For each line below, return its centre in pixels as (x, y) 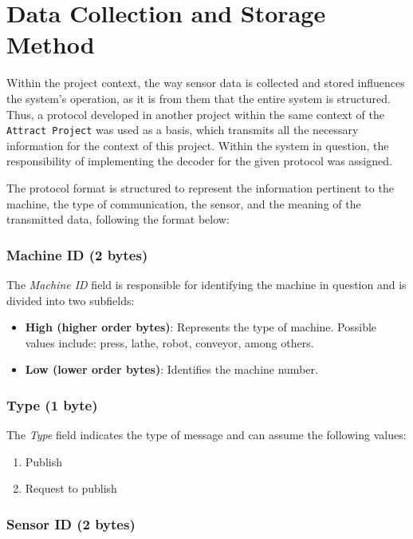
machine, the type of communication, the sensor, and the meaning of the (184, 203)
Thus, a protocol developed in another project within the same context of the (195, 114)
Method (51, 44)
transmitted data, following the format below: (118, 219)
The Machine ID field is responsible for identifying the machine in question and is (206, 284)
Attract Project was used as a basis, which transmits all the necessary (183, 130)
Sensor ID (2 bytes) (71, 523)
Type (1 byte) (52, 404)
